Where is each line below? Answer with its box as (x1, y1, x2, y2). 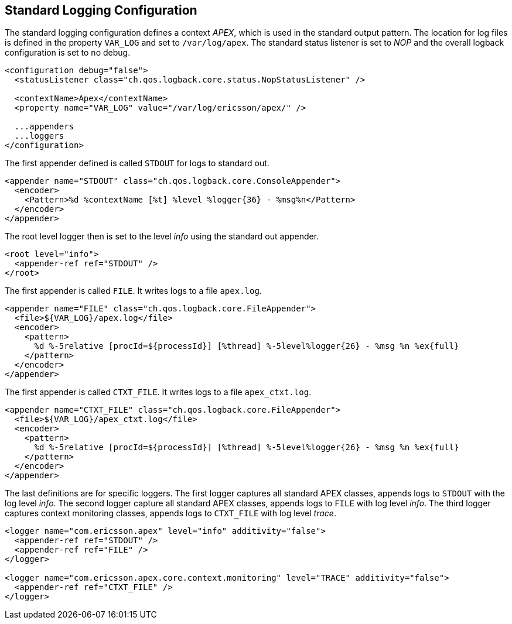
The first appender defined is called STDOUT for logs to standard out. (5, 158, 269, 169)
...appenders (14, 122, 74, 132)
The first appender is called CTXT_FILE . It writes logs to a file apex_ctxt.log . (5, 387, 312, 397)
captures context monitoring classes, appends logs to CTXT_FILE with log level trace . (5, 508, 336, 519)
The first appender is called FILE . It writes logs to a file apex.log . (5, 286, 262, 296)
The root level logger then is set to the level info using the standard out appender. (5, 231, 319, 242)
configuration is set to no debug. (5, 47, 131, 58)
